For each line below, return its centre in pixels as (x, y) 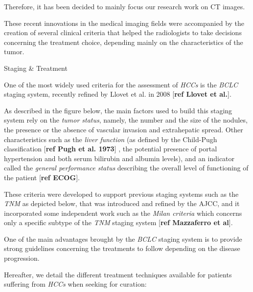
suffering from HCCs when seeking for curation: (75, 284)
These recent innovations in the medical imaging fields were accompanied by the (124, 23)
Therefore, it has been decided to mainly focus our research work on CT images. (125, 6)
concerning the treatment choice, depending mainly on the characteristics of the (124, 42)
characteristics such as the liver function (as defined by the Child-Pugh (111, 139)
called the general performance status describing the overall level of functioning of (126, 168)
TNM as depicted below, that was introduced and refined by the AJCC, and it (122, 203)
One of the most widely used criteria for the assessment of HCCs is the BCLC (121, 84)
